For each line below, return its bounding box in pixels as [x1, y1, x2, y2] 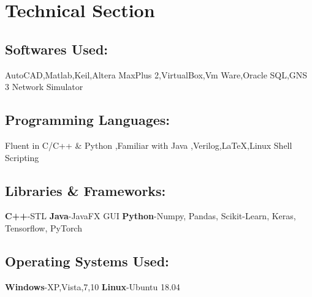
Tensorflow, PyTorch [5, 221, 82, 234]
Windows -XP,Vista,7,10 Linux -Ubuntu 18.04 [5, 280, 180, 293]
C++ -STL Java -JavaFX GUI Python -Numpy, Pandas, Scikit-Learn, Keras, [5, 209, 296, 222]
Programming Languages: [5, 110, 170, 129]
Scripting [5, 151, 39, 164]
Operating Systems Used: [5, 251, 169, 270]
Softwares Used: [5, 39, 108, 58]
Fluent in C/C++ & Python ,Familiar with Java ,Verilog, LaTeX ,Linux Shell [5, 138, 292, 151]
